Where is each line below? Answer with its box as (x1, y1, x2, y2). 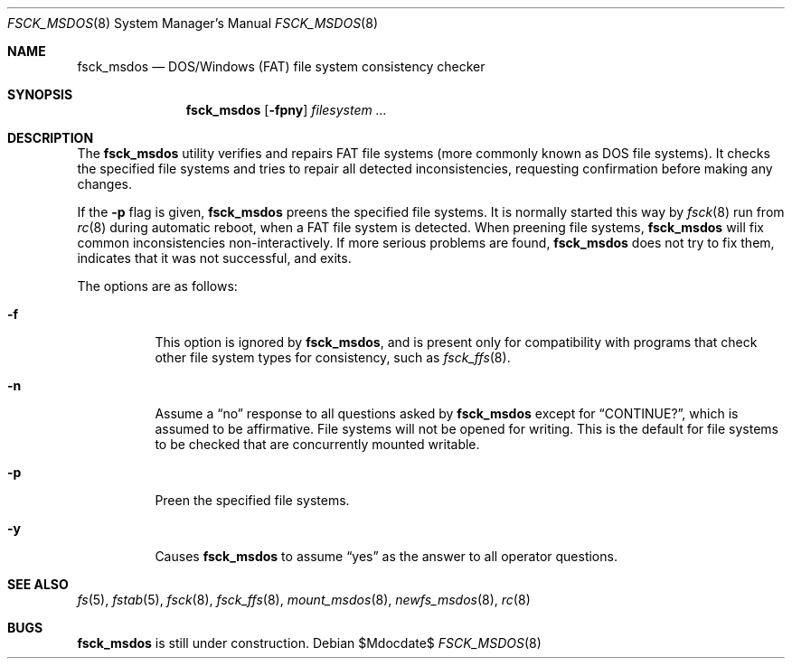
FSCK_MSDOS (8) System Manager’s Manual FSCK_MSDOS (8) (7, 15, 378, 31)
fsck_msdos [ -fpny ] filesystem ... (185, 102, 387, 117)
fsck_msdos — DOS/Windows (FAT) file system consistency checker (77, 59, 486, 74)
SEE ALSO (7, 577, 69, 592)
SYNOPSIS (7, 87, 73, 102)
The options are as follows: (77, 278, 238, 294)
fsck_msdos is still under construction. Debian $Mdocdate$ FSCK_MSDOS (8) (77, 635, 542, 651)
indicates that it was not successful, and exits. (77, 250, 352, 266)
